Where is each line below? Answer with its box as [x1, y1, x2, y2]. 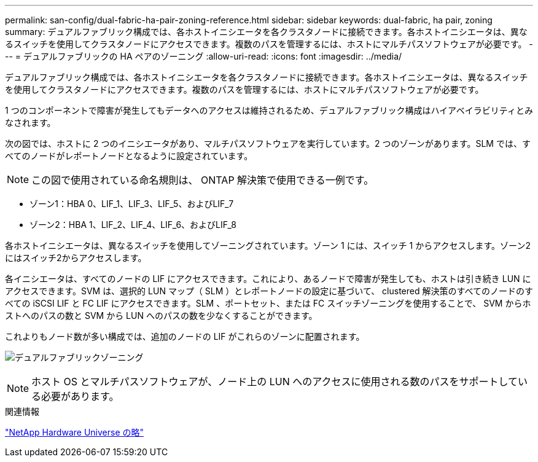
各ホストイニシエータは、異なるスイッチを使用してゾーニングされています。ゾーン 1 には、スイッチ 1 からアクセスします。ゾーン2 [5, 240, 531, 251]
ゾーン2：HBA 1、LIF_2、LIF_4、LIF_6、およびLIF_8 [29, 219, 236, 230]
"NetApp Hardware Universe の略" [5, 427, 144, 437]
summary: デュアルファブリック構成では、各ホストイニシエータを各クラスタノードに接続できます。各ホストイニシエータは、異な [5, 26, 528, 37]
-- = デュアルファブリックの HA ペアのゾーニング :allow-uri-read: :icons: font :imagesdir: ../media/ [5, 51, 402, 61]
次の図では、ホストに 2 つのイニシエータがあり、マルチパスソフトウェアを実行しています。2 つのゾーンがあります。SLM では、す [5, 138, 531, 149]
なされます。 [5, 117, 56, 128]
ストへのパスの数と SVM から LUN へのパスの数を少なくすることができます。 [5, 310, 318, 321]
